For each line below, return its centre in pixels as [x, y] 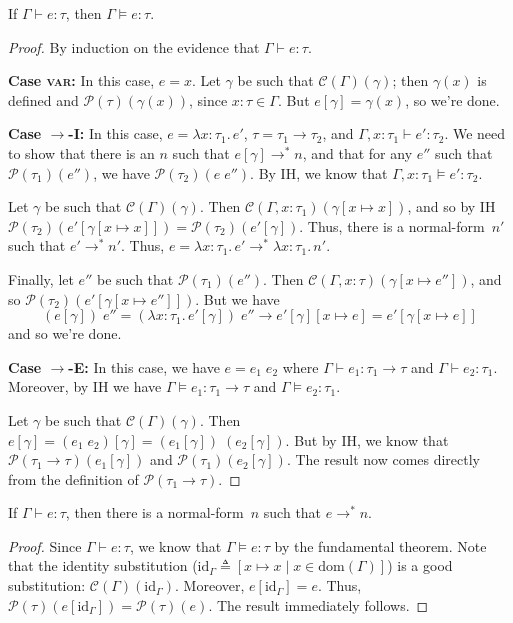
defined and [43, 99]
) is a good [420, 565]
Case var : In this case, [81, 80]
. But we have [237, 298]
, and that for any [357, 152]
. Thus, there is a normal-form [392, 225]
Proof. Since [45, 545]
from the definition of [73, 478]
